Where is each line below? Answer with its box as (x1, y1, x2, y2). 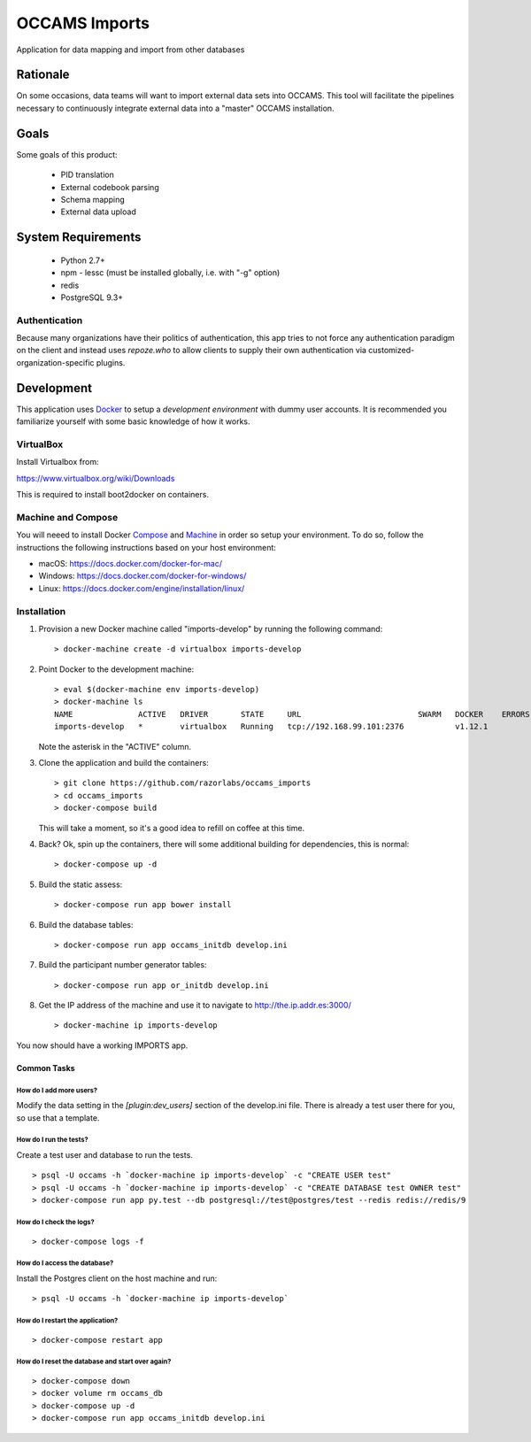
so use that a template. (16, 1112, 100, 1123)
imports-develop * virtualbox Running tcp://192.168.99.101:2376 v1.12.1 (54, 721, 489, 732)
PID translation (60, 169, 115, 181)
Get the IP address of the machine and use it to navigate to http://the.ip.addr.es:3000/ (38, 1000, 351, 1011)
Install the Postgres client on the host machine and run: (16, 1273, 218, 1284)
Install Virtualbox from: (16, 457, 99, 467)
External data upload (60, 206, 136, 217)
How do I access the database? (16, 1259, 114, 1268)
